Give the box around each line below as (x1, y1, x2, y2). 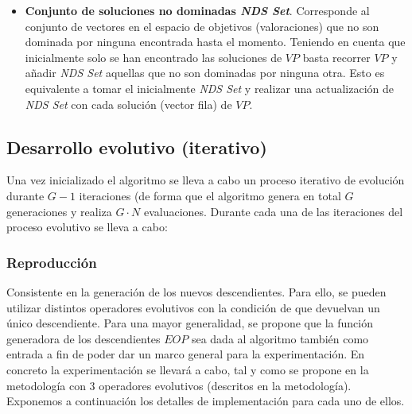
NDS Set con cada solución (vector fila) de (25, 95, 232, 112)
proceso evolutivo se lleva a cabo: (6, 219, 168, 235)
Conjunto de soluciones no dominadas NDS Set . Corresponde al (25, 2, 370, 18)
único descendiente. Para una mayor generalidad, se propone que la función (6, 315, 373, 331)
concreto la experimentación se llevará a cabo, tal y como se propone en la (6, 361, 369, 377)
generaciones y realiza (6, 203, 112, 219)
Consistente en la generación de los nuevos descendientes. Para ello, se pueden (6, 283, 387, 300)
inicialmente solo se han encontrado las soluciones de (25, 48, 282, 65)
